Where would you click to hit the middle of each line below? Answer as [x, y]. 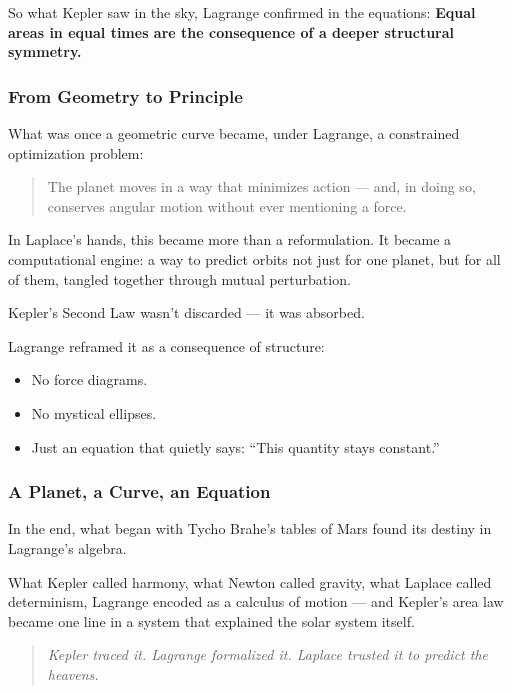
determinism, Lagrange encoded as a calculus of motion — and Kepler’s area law [256, 601]
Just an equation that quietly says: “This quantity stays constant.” [235, 446]
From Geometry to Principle [125, 95]
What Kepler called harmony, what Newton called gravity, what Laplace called [250, 581]
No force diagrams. [89, 379]
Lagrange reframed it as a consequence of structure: [166, 345]
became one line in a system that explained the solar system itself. [211, 620]
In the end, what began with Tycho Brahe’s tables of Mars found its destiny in [250, 528]
